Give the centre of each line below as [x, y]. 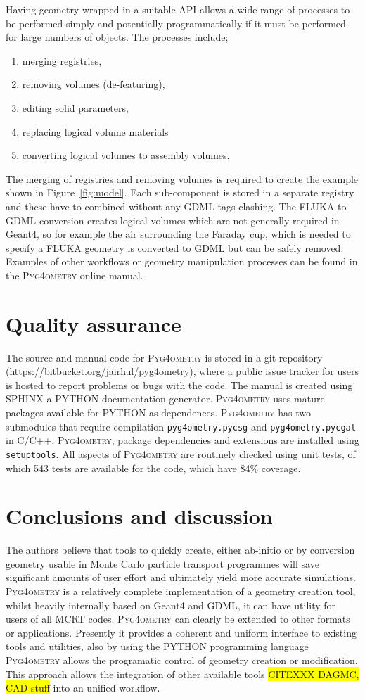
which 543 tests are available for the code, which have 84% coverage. [153, 467]
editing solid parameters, [75, 107]
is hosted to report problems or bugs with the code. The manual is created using [179, 384]
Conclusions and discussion [139, 516]
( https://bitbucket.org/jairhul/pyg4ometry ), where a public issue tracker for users [182, 371]
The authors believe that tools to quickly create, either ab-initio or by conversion [180, 550]
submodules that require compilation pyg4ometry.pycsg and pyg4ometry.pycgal [181, 426]
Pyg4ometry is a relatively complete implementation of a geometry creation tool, [181, 591]
